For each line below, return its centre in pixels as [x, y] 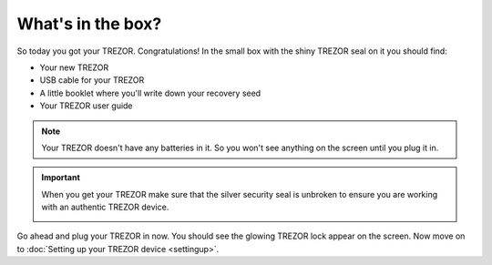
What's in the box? [89, 24]
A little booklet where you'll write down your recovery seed [150, 93]
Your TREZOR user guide [86, 106]
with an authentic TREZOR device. [105, 207]
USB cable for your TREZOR [92, 80]
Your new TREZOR [74, 67]
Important [61, 178]
